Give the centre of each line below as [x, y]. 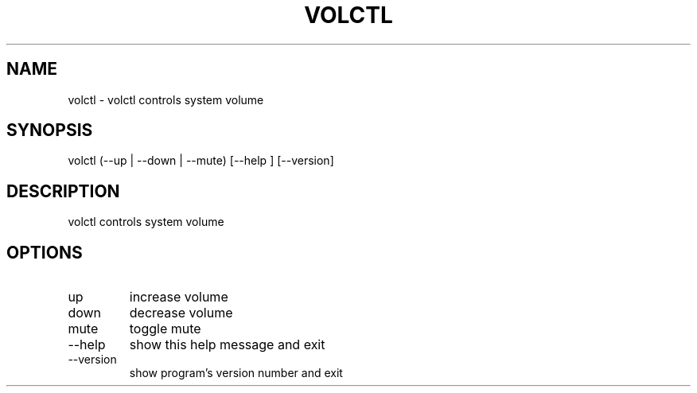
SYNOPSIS [50, 130]
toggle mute [165, 329]
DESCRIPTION [63, 191]
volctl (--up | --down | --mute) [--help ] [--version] [201, 161]
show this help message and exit [227, 345]
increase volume [179, 297]
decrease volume [181, 313]
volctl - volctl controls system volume [166, 99]
